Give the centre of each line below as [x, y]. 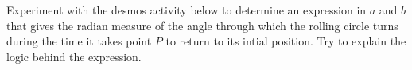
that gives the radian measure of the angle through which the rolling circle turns [202, 25]
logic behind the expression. [74, 56]
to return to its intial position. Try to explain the [286, 41]
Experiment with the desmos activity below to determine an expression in [187, 10]
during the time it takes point [79, 41]
